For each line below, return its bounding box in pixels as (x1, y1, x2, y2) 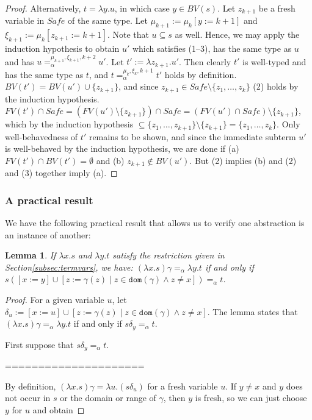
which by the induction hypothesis (5, 118, 134, 130)
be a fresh (258, 2, 296, 14)
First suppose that (5, 338, 74, 351)
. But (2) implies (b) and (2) (189, 154, 297, 166)
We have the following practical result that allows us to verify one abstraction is (5, 216, 305, 229)
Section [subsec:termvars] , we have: (5, 260, 133, 273)
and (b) (96, 154, 125, 166)
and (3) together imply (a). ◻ (5, 166, 118, 179)
